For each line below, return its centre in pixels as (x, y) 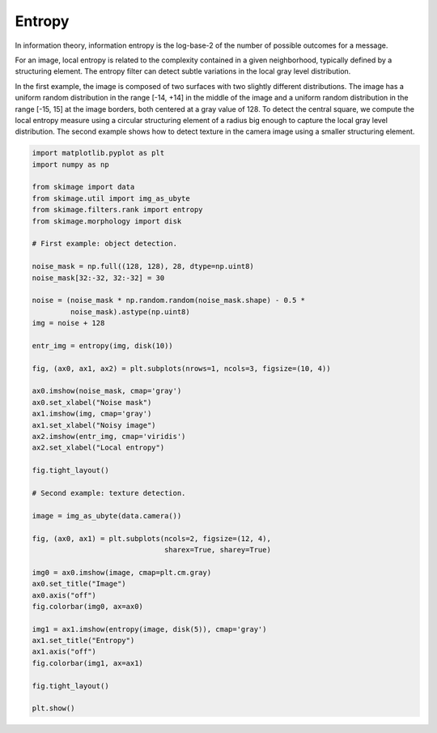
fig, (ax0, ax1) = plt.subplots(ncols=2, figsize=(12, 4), (151, 538)
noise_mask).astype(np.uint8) (130, 311)
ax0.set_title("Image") (79, 584)
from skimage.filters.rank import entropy (117, 210)
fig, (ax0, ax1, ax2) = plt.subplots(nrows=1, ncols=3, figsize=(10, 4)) (181, 368)
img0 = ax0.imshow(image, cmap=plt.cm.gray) (122, 572)
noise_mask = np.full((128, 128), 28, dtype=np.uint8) (143, 266)
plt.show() (53, 708)
